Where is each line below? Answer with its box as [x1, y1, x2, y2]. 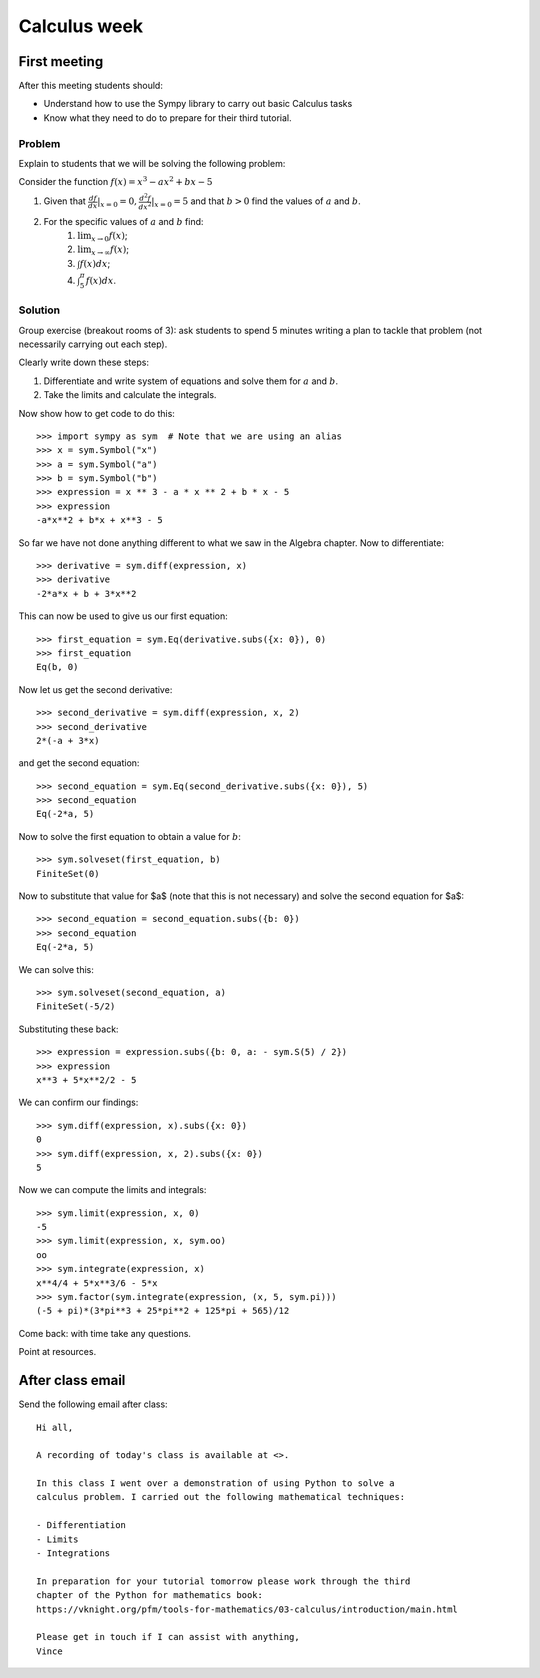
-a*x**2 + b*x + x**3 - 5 [36, 515, 164, 526]
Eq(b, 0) [36, 661, 79, 673]
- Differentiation [36, 1520, 127, 1531]
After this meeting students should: [18, 80, 164, 92]
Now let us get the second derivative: [18, 683, 173, 695]
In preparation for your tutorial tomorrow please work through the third [36, 1575, 411, 1587]
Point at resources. [18, 1346, 97, 1358]
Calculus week [18, 15, 144, 37]
